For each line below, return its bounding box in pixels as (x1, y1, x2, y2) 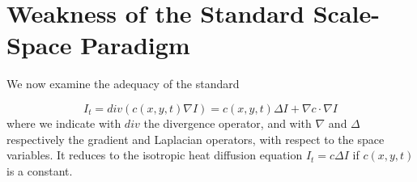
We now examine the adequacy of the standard (6, 75, 240, 92)
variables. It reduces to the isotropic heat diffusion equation (6, 146, 303, 163)
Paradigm (80, 28, 190, 61)
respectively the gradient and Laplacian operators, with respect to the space (6, 130, 385, 147)
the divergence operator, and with (143, 114, 312, 131)
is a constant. (6, 162, 73, 179)
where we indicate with (6, 114, 121, 131)
